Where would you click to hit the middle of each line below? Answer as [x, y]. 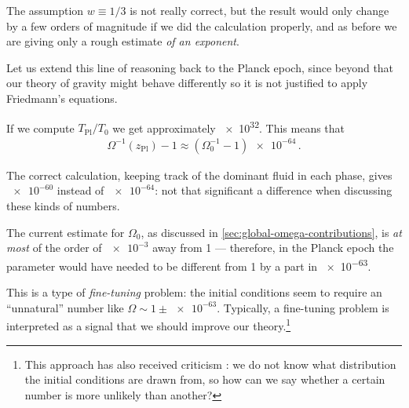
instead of [80, 190]
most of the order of [54, 248]
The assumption [45, 10]
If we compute [40, 127]
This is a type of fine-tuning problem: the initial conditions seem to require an [194, 292]
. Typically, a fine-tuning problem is [303, 307]
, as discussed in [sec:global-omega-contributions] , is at [271, 232]
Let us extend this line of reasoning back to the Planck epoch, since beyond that [200, 67]
